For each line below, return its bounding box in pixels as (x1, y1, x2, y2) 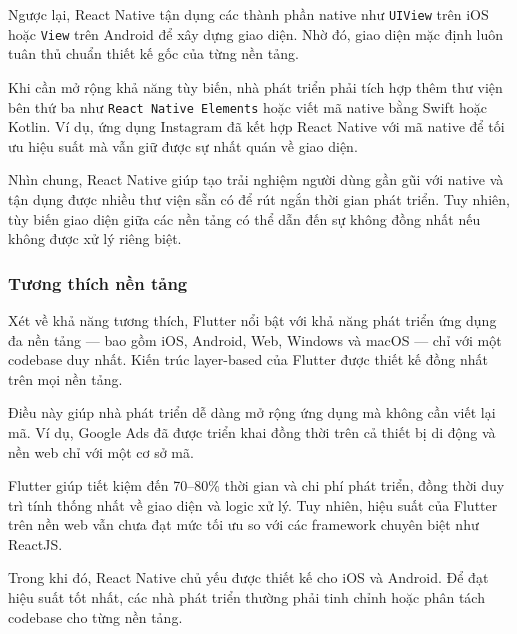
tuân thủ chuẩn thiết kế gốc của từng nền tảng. (8, 43, 299, 64)
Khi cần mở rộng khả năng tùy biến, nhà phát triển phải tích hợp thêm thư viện (8, 76, 503, 97)
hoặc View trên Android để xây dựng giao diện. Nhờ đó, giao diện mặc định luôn (8, 23, 504, 44)
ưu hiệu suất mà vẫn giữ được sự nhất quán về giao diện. (8, 135, 358, 156)
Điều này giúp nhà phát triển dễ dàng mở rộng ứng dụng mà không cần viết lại (8, 402, 496, 423)
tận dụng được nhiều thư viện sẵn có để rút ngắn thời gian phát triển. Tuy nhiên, (8, 188, 510, 209)
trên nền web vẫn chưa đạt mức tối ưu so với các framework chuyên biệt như (8, 514, 479, 535)
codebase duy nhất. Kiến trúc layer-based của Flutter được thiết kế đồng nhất (8, 349, 488, 370)
